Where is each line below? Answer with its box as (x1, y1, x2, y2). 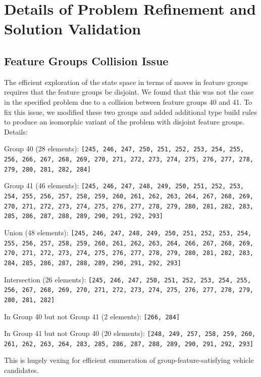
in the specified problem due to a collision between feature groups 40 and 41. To (4, 96, 252, 107)
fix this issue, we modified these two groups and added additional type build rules (4, 106, 257, 117)
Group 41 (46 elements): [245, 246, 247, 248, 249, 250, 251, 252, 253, (4, 180, 244, 191)
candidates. (4, 365, 39, 375)
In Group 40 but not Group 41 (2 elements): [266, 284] (4, 311, 180, 321)
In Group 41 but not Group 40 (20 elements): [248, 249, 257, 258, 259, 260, (4, 328, 256, 339)
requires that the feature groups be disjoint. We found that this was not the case (4, 87, 254, 97)
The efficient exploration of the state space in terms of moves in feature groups (4, 76, 248, 87)
